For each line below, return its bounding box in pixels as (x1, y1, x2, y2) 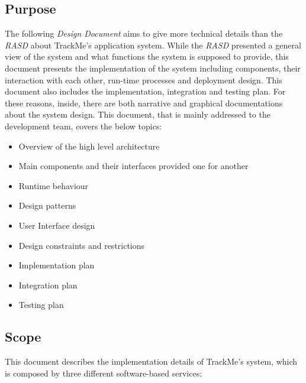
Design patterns (18, 199, 76, 212)
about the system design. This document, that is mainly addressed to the (5, 108, 270, 121)
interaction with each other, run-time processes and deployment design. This (5, 73, 282, 86)
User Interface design (18, 219, 95, 231)
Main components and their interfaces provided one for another (18, 160, 249, 172)
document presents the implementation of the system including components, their (5, 61, 301, 74)
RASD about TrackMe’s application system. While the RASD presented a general (5, 38, 301, 51)
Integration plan (18, 278, 78, 291)
